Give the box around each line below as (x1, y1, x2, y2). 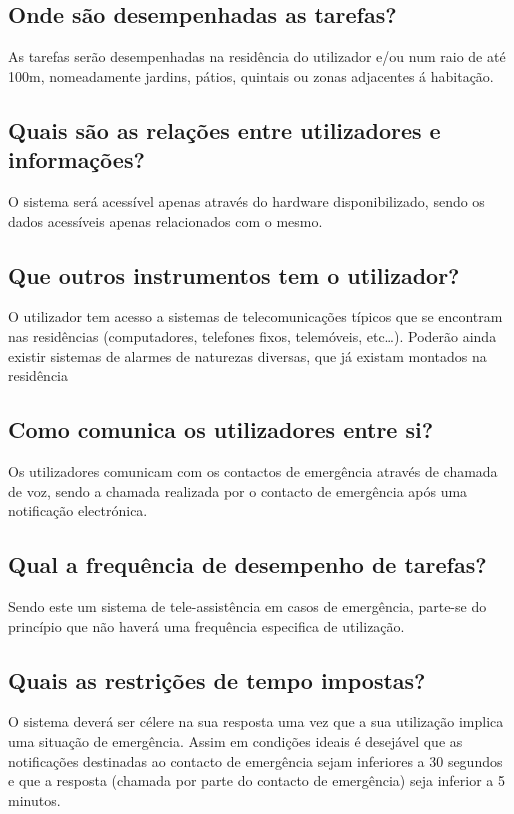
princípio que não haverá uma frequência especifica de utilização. (8, 615, 405, 636)
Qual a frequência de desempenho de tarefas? (8, 549, 487, 580)
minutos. (8, 789, 61, 810)
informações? (8, 144, 145, 175)
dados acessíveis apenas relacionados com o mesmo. (8, 210, 323, 231)
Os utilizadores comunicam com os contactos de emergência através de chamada (8, 460, 498, 481)
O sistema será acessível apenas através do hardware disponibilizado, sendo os (8, 190, 485, 211)
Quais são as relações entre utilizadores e (8, 114, 441, 145)
